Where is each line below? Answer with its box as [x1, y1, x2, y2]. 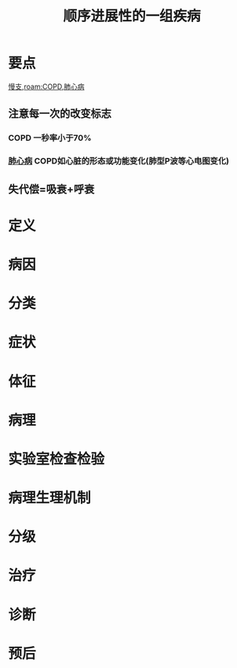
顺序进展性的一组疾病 [62, 7, 201, 25]
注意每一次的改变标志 [8, 107, 111, 120]
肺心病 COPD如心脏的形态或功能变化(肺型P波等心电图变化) [8, 156, 230, 167]
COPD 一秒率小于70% [8, 133, 92, 144]
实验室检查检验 [8, 450, 105, 468]
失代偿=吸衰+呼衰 [8, 182, 95, 196]
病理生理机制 [8, 489, 92, 507]
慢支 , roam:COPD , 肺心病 [8, 82, 85, 91]
